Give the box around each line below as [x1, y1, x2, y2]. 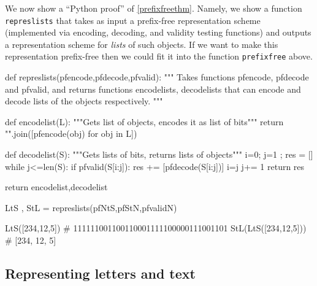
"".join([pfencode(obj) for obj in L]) [5, 127, 137, 140]
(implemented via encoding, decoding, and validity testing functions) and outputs [5, 26, 311, 39]
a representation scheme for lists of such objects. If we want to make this [5, 37, 278, 50]
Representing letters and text [5, 264, 196, 283]
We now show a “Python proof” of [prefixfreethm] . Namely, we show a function [5, 2, 302, 14]
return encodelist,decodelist [5, 180, 108, 193]
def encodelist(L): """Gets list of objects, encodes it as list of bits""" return [5, 115, 284, 128]
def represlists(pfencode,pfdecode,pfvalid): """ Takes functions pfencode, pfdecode [5, 71, 309, 83]
